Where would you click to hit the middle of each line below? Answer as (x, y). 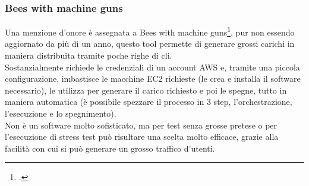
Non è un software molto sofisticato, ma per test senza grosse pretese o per (141, 125)
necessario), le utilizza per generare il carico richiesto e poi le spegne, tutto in (146, 90)
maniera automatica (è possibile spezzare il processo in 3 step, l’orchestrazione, (149, 102)
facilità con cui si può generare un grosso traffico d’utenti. (110, 148)
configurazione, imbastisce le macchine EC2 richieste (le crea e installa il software (153, 78)
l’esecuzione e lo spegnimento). (61, 113)
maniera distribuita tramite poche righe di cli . (89, 55)
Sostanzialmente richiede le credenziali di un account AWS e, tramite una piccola (152, 67)
